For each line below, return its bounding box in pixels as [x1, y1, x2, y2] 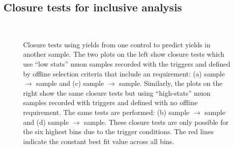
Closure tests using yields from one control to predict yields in [23, 39, 210, 49]
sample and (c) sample [36, 78, 104, 88]
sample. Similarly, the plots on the [119, 78, 223, 88]
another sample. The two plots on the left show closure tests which [23, 49, 225, 59]
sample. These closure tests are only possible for [84, 116, 229, 127]
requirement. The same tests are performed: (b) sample [23, 107, 190, 117]
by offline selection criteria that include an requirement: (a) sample [23, 68, 225, 78]
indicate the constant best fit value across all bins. [23, 136, 175, 146]
